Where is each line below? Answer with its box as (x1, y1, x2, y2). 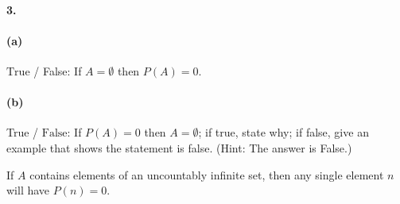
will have (6, 182, 50, 198)
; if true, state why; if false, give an (198, 124, 369, 140)
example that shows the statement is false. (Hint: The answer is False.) (6, 139, 352, 156)
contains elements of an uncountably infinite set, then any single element (29, 166, 384, 183)
